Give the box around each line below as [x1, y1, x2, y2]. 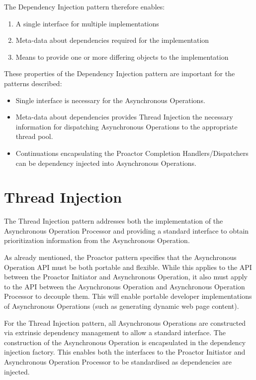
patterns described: [4, 78, 62, 88]
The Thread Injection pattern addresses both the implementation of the [4, 216, 223, 226]
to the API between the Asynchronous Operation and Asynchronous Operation [4, 281, 245, 291]
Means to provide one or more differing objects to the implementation [15, 51, 229, 62]
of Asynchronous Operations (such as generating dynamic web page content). [4, 301, 239, 311]
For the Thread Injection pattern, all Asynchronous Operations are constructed [4, 317, 246, 328]
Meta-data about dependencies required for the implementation [15, 35, 209, 45]
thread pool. [15, 131, 53, 141]
